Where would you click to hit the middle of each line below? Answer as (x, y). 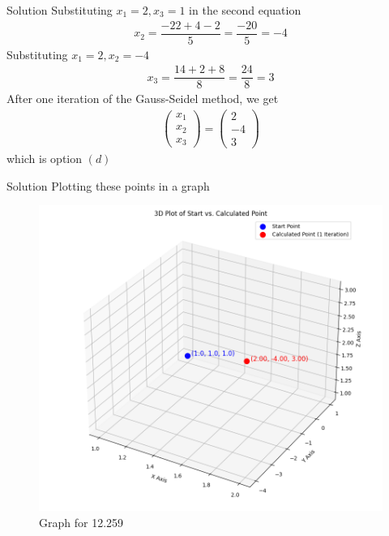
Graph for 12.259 (81, 522)
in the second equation (245, 10)
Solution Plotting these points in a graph (108, 185)
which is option (45, 159)
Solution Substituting (60, 10)
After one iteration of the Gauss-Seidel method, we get (143, 99)
